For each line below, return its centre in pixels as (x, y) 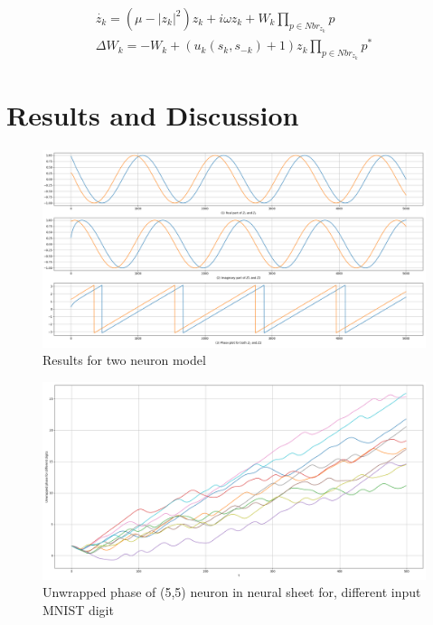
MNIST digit (78, 609)
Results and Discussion (153, 115)
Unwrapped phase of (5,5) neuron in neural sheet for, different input (232, 592)
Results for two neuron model (124, 360)
